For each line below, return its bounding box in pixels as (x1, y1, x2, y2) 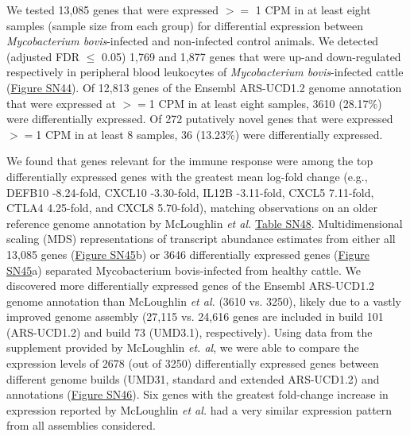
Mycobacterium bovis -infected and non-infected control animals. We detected (6, 33, 379, 49)
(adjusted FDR (6, 48, 80, 64)
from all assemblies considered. (6, 417, 156, 434)
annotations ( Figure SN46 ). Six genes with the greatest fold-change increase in (6, 386, 389, 403)
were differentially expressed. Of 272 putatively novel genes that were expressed (6, 110, 393, 127)
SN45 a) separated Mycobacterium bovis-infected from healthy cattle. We (6, 261, 361, 278)
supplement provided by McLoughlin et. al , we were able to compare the (6, 339, 359, 356)
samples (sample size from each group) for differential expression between (6, 17, 363, 33)
